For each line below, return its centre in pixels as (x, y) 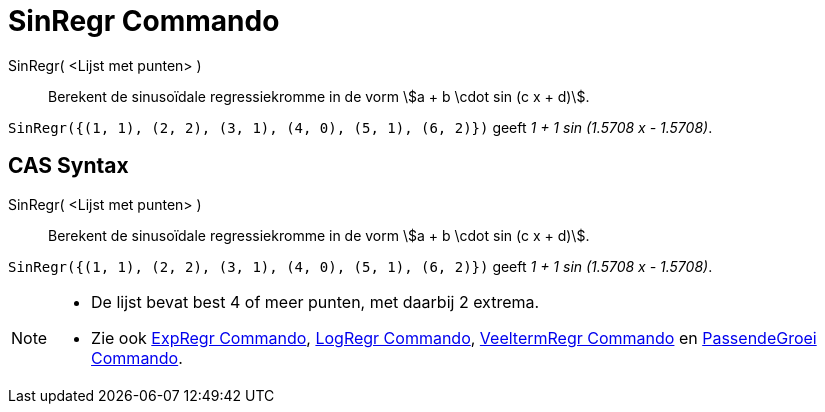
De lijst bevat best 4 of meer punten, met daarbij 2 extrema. (315, 301)
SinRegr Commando (144, 21)
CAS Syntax (68, 166)
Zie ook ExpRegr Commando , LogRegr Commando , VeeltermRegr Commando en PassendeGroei (454, 337)
